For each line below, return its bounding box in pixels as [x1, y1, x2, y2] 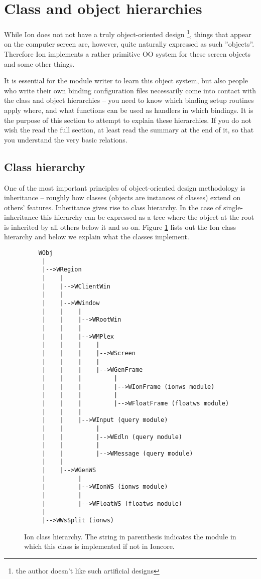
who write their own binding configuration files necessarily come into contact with [4, 85, 256, 95]
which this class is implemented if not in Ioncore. [24, 541, 175, 551]
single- [223, 202, 243, 212]
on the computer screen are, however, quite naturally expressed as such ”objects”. [4, 39, 254, 49]
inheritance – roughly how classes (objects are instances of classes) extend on [4, 192, 241, 203]
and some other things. [4, 58, 75, 69]
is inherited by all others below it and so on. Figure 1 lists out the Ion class [4, 221, 236, 232]
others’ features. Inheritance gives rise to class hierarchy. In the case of [4, 202, 221, 212]
